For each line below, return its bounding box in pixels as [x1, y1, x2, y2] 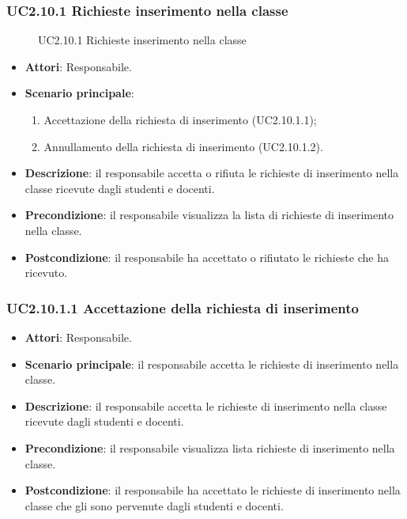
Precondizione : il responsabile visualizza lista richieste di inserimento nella [24, 439, 395, 456]
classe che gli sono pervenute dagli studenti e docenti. [24, 497, 284, 513]
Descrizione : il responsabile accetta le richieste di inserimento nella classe [24, 397, 387, 414]
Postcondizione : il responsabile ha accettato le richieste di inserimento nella [24, 482, 401, 498]
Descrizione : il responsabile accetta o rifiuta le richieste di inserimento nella [24, 165, 399, 181]
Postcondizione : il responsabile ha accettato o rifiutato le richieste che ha [24, 248, 389, 265]
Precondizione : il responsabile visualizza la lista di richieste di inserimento [24, 206, 394, 223]
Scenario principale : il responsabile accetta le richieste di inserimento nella [24, 355, 399, 372]
